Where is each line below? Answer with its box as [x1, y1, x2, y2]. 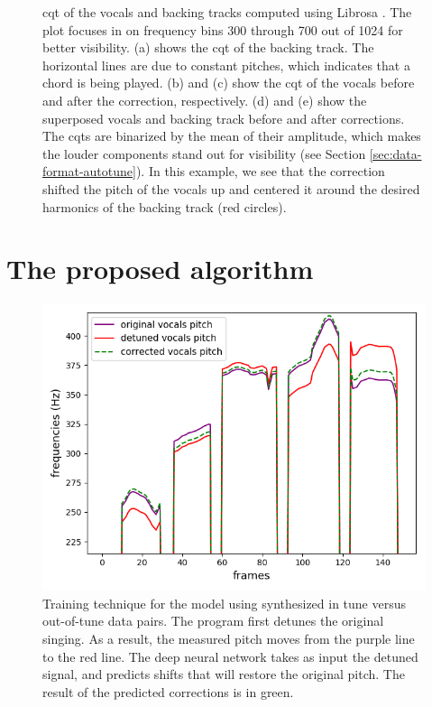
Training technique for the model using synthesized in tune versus [42, 593, 407, 612]
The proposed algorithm [6, 250, 314, 287]
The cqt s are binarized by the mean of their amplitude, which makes [42, 126, 421, 145]
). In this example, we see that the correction [135, 162, 385, 181]
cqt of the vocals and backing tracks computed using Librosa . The [42, 3, 412, 21]
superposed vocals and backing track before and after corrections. [42, 108, 405, 127]
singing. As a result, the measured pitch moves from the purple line [42, 629, 415, 648]
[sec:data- [369, 144, 422, 163]
